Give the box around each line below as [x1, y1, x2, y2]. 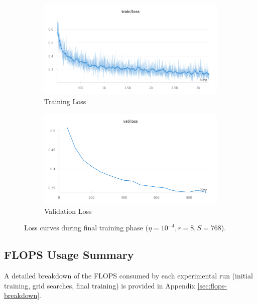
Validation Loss [44, 205, 92, 216]
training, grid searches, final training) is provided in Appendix [4, 280, 195, 290]
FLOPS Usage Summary [4, 247, 134, 262]
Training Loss [44, 96, 86, 106]
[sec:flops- [197, 280, 227, 290]
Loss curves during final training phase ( [24, 222, 149, 233]
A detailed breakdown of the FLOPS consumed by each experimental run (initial [4, 270, 253, 280]
